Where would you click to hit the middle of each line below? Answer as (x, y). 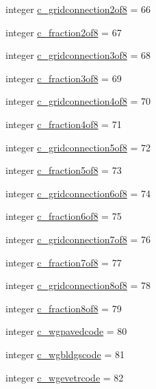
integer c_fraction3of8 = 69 (64, 78)
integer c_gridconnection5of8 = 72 (78, 147)
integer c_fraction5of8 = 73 (64, 170)
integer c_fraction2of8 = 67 (64, 32)
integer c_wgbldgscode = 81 (65, 354)
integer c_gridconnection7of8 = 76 (78, 239)
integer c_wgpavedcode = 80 (66, 331)
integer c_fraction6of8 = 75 (64, 216)
